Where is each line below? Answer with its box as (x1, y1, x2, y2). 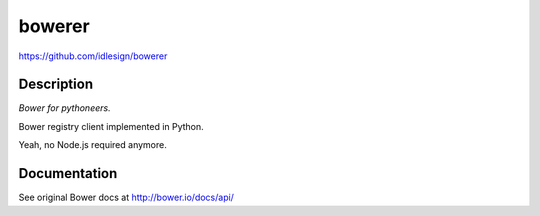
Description (18, 76, 94, 93)
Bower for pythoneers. (18, 102, 111, 114)
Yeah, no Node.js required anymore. (18, 139, 167, 151)
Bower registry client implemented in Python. (18, 120, 204, 132)
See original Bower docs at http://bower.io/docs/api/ (18, 191, 235, 204)
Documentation (18, 165, 118, 182)
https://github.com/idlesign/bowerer (18, 50, 168, 62)
